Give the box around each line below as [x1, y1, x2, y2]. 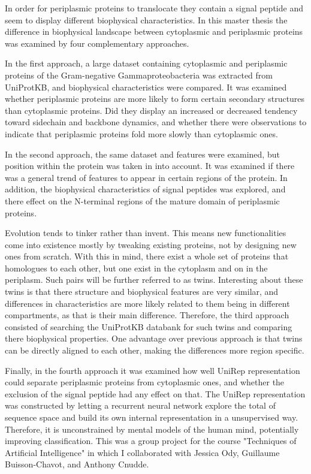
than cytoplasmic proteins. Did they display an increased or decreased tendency [5, 104, 298, 116]
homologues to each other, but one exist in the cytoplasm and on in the [5, 261, 268, 274]
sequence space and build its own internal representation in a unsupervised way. [5, 411, 298, 423]
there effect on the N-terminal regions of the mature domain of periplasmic [5, 194, 280, 207]
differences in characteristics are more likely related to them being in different [5, 297, 290, 309]
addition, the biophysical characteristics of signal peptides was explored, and [5, 183, 286, 195]
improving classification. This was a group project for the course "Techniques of [5, 434, 297, 447]
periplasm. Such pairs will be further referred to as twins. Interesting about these [5, 273, 303, 286]
